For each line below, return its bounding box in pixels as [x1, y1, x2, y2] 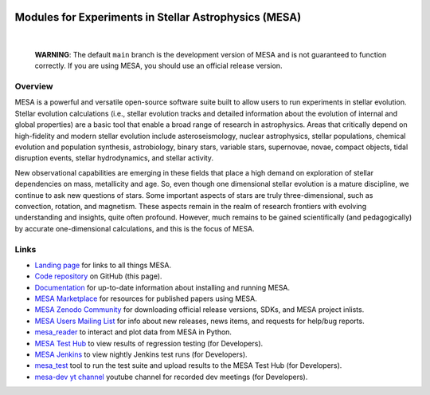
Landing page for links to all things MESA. [34, 260, 172, 270]
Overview [14, 81, 53, 92]
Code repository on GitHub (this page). [34, 271, 162, 281]
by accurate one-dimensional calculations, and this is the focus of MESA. [14, 223, 255, 233]
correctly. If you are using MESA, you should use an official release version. [34, 61, 283, 71]
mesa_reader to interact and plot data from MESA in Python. [34, 327, 233, 337]
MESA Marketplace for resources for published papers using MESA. [34, 294, 258, 303]
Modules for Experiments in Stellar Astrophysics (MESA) [14, 10, 302, 24]
